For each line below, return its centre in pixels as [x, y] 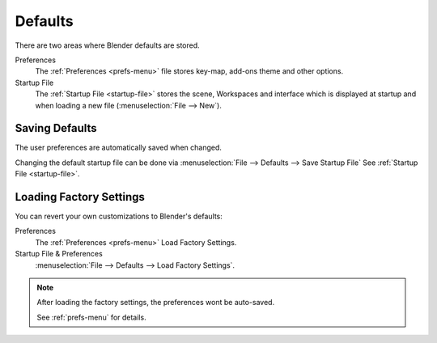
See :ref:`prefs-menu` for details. [91, 317]
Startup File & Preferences [59, 254]
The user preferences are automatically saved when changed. [119, 148]
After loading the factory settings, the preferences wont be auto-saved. [156, 303]
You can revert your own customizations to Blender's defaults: [119, 216]
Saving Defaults [56, 128]
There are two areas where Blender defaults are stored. [107, 45]
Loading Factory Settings [80, 197]
